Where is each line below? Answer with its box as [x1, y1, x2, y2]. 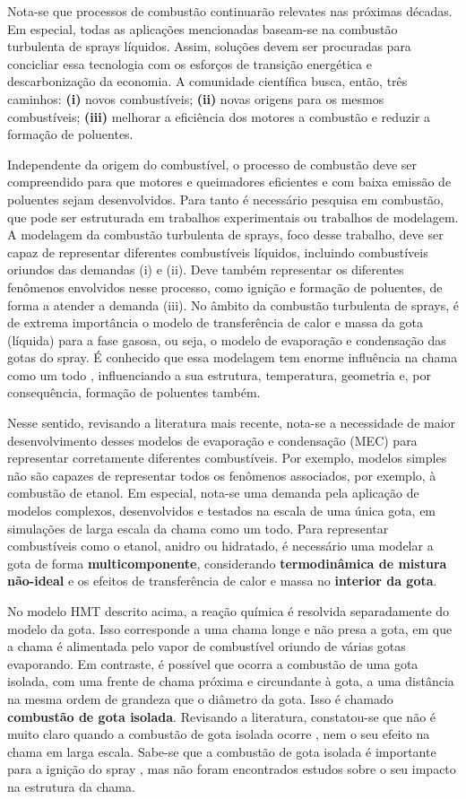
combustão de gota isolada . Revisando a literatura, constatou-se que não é [7, 707, 436, 725]
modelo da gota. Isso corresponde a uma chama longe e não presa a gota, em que [7, 619, 453, 638]
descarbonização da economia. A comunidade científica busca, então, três [7, 72, 408, 91]
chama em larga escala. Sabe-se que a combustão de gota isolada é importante [7, 742, 436, 760]
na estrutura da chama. [7, 777, 135, 795]
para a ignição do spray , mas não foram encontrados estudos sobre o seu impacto [7, 760, 456, 778]
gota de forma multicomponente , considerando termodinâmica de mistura [7, 553, 447, 572]
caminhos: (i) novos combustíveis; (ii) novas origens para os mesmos [7, 89, 384, 108]
